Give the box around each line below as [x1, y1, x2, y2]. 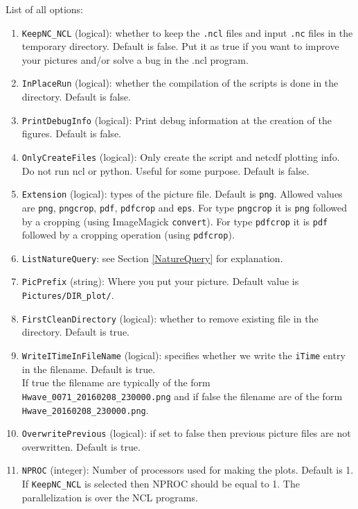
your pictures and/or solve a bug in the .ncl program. [21, 52, 249, 67]
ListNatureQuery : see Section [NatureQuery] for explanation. [21, 250, 283, 265]
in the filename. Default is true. [21, 361, 156, 376]
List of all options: [6, 2, 83, 16]
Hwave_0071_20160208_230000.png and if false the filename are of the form [21, 388, 343, 403]
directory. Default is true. [21, 325, 129, 339]
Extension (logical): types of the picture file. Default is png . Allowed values [21, 187, 343, 201]
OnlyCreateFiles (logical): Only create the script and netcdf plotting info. [21, 149, 340, 164]
